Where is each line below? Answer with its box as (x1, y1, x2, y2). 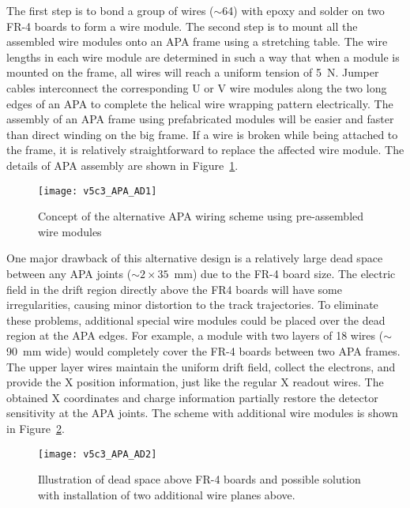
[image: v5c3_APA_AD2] (38, 448, 157, 460)
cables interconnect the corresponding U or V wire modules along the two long (6, 79, 387, 96)
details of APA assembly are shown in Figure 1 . (6, 156, 239, 173)
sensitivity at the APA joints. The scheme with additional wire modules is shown (6, 405, 398, 421)
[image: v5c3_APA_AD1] (38, 185, 157, 197)
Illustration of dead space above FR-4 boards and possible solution (38, 471, 361, 487)
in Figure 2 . (6, 420, 65, 436)
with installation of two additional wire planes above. (38, 486, 295, 502)
